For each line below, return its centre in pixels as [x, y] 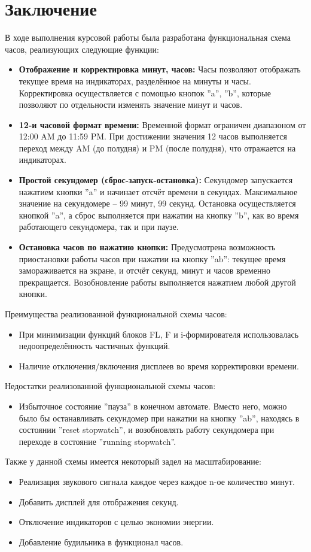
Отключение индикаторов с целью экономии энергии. [116, 522]
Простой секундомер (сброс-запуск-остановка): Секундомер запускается [156, 180]
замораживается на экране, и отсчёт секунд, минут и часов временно [144, 270]
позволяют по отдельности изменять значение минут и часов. [131, 104]
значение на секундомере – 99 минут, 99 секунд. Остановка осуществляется [157, 203]
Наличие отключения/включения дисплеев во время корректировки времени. [159, 366]
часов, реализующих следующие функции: [82, 49]
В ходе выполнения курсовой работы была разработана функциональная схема [148, 37]
